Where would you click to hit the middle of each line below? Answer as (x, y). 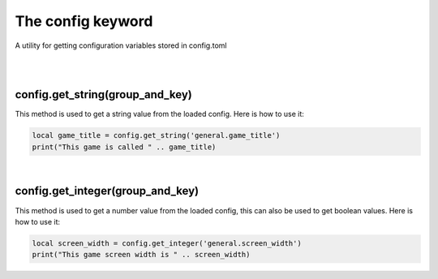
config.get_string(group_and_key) (103, 94)
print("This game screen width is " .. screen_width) (141, 255)
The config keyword (84, 21)
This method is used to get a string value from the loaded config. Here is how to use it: (159, 114)
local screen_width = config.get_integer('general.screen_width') (167, 243)
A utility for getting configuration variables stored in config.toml (121, 45)
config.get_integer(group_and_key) (107, 191)
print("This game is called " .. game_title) (124, 147)
